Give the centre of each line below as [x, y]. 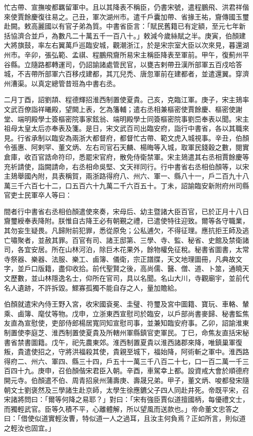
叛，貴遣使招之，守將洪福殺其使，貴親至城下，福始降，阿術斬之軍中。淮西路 [126, 352]
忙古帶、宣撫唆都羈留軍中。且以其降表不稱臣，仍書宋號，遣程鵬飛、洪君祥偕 [126, 7]
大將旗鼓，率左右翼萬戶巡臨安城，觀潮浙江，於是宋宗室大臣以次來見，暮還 [123, 45]
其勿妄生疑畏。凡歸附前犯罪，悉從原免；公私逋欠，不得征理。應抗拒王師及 [123, 230]
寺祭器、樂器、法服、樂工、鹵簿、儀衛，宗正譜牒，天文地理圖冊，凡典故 [120, 259]
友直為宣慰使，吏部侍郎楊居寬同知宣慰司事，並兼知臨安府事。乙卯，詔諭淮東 [126, 323]
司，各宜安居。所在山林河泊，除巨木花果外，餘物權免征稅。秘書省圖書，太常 [126, 249]
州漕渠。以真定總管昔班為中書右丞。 [62, 83]
